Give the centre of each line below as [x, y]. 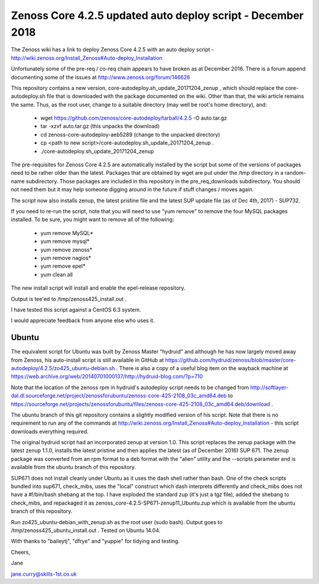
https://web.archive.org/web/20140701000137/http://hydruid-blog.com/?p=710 [107, 377]
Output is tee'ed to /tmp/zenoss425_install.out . [69, 299]
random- [295, 173]
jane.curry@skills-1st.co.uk [44, 574]
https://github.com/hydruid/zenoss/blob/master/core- [231, 360]
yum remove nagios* [66, 258]
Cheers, [21, 552]
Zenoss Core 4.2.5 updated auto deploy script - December [157, 15]
